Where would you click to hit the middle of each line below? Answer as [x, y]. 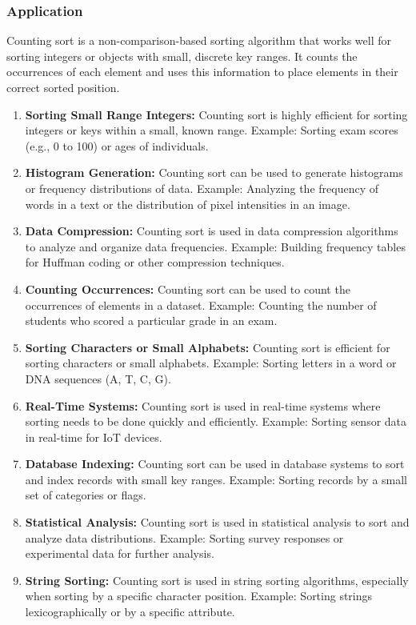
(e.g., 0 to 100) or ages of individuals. [117, 145]
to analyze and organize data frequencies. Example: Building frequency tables [215, 246]
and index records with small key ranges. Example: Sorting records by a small [216, 479]
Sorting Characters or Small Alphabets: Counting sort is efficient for [208, 347]
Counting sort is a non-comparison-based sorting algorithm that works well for [199, 40]
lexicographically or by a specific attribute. [130, 612]
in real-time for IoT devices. [94, 437]
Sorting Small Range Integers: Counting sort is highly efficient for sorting [216, 114]
